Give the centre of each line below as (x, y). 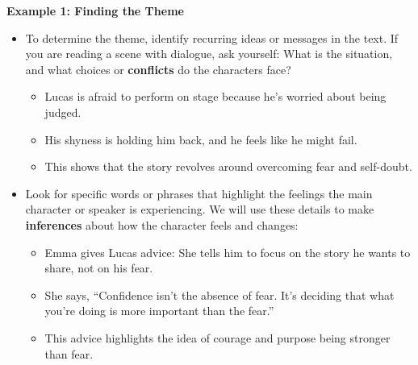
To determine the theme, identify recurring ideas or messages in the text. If (212, 37)
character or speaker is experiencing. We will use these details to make (200, 209)
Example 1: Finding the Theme (95, 10)
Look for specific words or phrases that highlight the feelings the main (199, 193)
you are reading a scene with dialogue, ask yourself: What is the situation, (209, 54)
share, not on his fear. (99, 268)
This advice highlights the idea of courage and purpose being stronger (217, 337)
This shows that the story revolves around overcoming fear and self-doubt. (228, 166)
